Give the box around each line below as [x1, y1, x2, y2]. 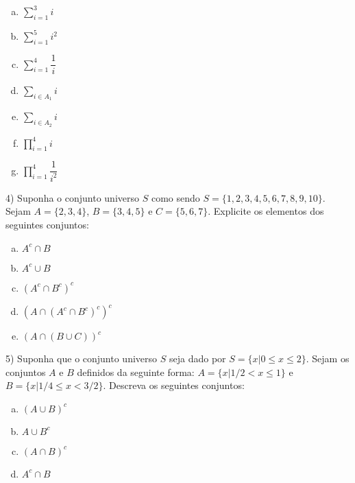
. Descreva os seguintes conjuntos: [103, 378, 245, 392]
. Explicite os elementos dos [208, 204, 324, 218]
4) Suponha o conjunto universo [5, 190, 139, 204]
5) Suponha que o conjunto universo [5, 351, 158, 366]
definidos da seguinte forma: [77, 364, 195, 379]
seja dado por [169, 351, 226, 366]
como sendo [151, 190, 200, 204]
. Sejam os [306, 351, 350, 366]
